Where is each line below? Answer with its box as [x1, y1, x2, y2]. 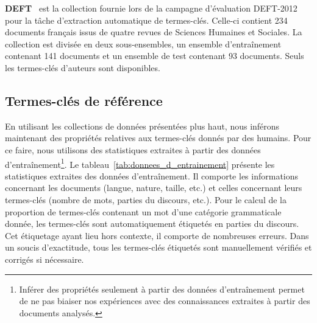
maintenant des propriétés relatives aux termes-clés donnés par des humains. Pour [5, 131, 312, 144]
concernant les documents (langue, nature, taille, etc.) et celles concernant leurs [5, 181, 302, 194]
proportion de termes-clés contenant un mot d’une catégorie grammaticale [5, 205, 282, 218]
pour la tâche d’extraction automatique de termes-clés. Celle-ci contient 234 [5, 13, 288, 26]
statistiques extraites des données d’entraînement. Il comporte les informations [5, 169, 299, 182]
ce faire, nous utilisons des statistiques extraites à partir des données [5, 143, 261, 156]
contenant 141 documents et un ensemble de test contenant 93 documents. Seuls [5, 49, 304, 62]
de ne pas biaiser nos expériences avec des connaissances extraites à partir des [19, 294, 310, 307]
